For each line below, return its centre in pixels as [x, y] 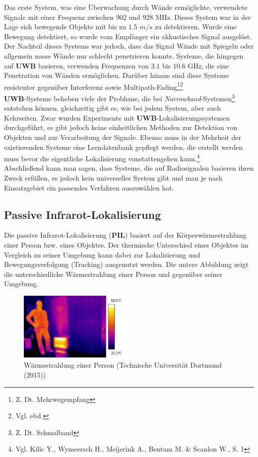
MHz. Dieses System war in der [203, 17]
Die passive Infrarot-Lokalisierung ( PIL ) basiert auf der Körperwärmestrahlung [125, 235]
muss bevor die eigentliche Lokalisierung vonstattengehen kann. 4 [102, 158]
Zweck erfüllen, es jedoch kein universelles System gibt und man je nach [113, 178]
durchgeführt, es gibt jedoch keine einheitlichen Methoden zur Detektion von [121, 127]
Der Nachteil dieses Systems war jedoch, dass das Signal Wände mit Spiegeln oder [129, 46]
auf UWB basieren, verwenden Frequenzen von [76, 65]
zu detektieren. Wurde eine [195, 27]
